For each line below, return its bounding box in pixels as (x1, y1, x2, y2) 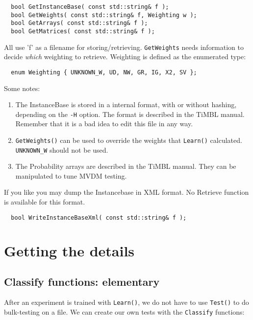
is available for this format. (4, 197, 85, 207)
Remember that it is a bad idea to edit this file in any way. (15, 118, 193, 129)
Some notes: (4, 83, 40, 93)
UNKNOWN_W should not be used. (15, 144, 108, 155)
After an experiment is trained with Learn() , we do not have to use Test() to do (4, 297, 249, 307)
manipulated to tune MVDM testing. (15, 170, 127, 181)
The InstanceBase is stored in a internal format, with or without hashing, (15, 99, 237, 110)
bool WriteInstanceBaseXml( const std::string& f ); (11, 214, 187, 221)
